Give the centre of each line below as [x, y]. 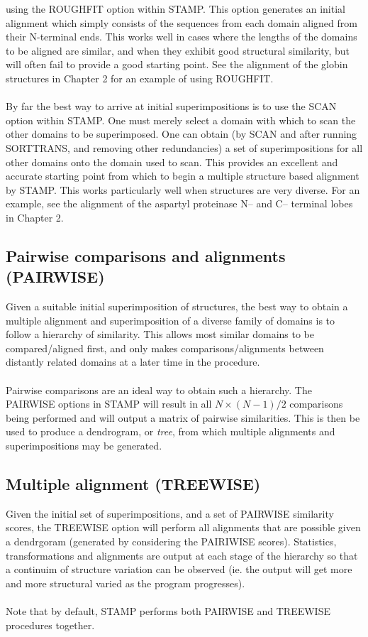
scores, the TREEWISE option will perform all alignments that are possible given [183, 527]
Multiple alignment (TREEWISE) [133, 484]
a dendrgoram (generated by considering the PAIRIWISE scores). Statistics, [171, 541]
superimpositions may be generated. [84, 446]
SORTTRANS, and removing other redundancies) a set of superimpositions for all [184, 147]
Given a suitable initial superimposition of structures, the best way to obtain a [177, 306]
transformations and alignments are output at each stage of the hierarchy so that [182, 555]
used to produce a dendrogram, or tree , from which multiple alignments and [171, 431]
